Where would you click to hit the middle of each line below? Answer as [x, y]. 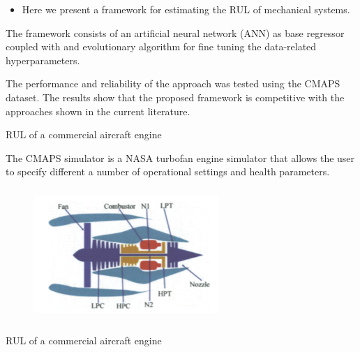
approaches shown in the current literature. [98, 111]
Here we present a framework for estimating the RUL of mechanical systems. [186, 9]
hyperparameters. [43, 60]
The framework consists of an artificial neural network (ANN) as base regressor [175, 32]
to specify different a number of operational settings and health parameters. [168, 171]
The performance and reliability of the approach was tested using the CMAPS [173, 83]
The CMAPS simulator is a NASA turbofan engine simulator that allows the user [180, 157]
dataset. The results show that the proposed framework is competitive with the [175, 97]
